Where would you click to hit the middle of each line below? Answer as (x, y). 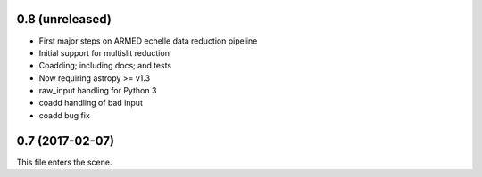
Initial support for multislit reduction (104, 52)
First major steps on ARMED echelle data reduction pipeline (148, 41)
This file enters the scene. (64, 162)
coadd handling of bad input (91, 103)
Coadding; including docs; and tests (105, 66)
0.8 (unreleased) (64, 19)
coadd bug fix (65, 115)
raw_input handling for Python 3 (98, 91)
